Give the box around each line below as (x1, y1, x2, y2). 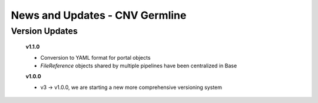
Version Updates (11, 26, 78, 36)
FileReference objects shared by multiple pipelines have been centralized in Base (40, 62, 237, 69)
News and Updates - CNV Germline (11, 9, 187, 22)
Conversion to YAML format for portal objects (40, 54, 151, 61)
